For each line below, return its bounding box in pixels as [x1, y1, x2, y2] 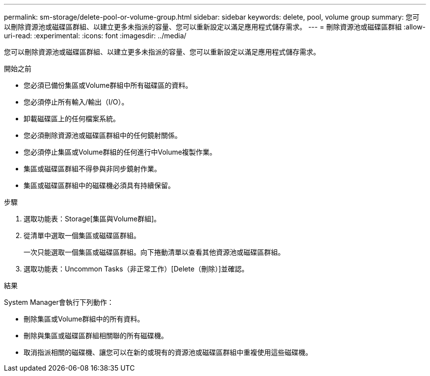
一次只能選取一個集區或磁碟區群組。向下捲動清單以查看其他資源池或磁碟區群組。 [24, 248, 285, 256]
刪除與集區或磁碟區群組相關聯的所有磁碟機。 [24, 331, 168, 340]
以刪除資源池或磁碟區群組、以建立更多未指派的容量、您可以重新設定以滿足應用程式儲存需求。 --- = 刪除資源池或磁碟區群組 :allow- [4, 23, 426, 31]
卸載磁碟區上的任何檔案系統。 [24, 114, 120, 123]
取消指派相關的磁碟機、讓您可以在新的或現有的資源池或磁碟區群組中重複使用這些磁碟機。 [24, 348, 312, 356]
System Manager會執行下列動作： [4, 298, 114, 306]
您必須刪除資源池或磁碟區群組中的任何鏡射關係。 [24, 131, 182, 139]
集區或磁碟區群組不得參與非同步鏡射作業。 [24, 164, 161, 173]
